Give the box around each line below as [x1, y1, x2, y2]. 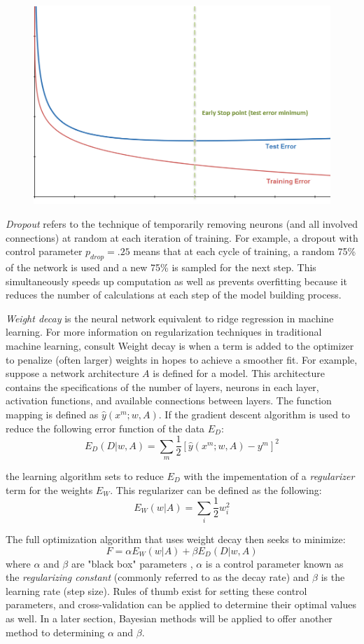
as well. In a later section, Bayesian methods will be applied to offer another [6, 610, 332, 625]
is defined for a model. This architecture [153, 366, 325, 381]
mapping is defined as [6, 406, 99, 421]
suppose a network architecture [6, 366, 139, 381]
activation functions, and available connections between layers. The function [6, 393, 332, 408]
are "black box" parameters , [71, 556, 193, 570]
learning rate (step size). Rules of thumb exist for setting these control [6, 583, 307, 598]
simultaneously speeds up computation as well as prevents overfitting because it [6, 273, 347, 288]
